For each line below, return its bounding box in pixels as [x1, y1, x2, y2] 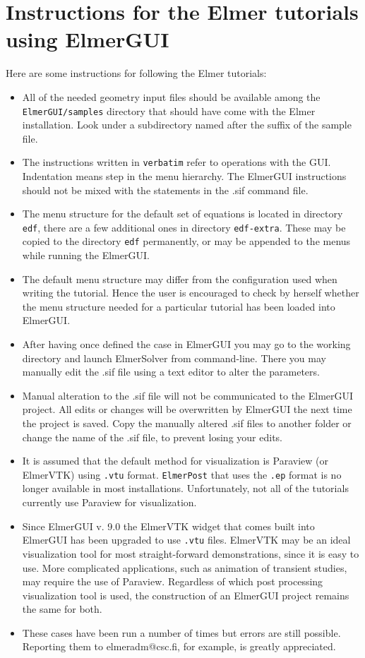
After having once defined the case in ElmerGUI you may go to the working [22, 337, 351, 352]
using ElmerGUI [6, 25, 169, 54]
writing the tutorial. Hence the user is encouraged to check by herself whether [22, 285, 359, 300]
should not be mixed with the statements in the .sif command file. [22, 182, 309, 197]
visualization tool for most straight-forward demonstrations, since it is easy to [22, 546, 359, 561]
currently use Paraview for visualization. [22, 495, 197, 510]
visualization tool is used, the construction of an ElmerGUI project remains [22, 587, 349, 602]
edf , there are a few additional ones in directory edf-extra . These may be [22, 220, 346, 234]
